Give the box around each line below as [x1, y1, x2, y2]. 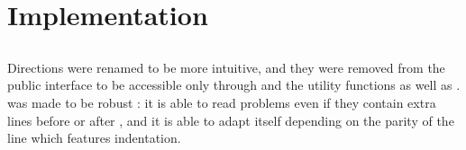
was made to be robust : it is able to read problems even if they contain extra [7, 93, 436, 111]
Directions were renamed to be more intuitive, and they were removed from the [7, 57, 445, 76]
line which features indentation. [7, 128, 181, 147]
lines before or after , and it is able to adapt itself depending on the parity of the [7, 110, 454, 129]
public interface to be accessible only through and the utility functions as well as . [7, 75, 461, 94]
